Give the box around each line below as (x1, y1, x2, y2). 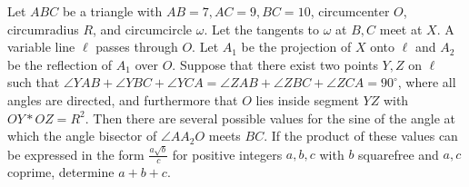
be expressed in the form (7, 144, 145, 163)
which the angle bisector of (7, 126, 157, 145)
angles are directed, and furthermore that (7, 90, 238, 109)
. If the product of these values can (264, 126, 458, 145)
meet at (379, 19, 423, 38)
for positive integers (172, 144, 283, 163)
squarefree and (358, 144, 439, 163)
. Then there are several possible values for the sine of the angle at (85, 108, 455, 127)
